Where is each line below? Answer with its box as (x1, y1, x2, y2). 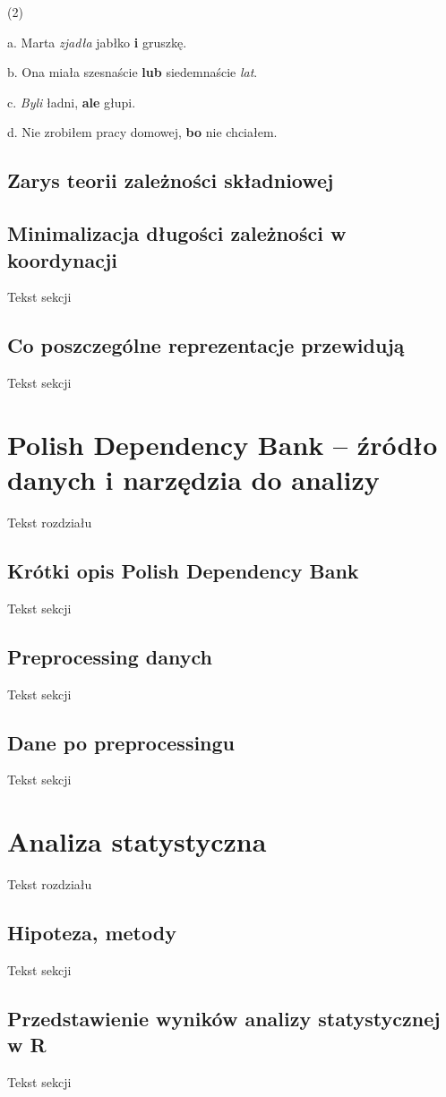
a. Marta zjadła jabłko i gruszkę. (7, 32, 187, 51)
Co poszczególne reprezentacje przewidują (7, 331, 405, 359)
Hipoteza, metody (7, 919, 176, 947)
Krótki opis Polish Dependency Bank (7, 557, 359, 585)
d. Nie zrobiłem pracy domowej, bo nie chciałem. (7, 123, 278, 141)
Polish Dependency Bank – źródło (7, 425, 438, 462)
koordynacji (7, 245, 117, 273)
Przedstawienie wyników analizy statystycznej (7, 1004, 441, 1032)
